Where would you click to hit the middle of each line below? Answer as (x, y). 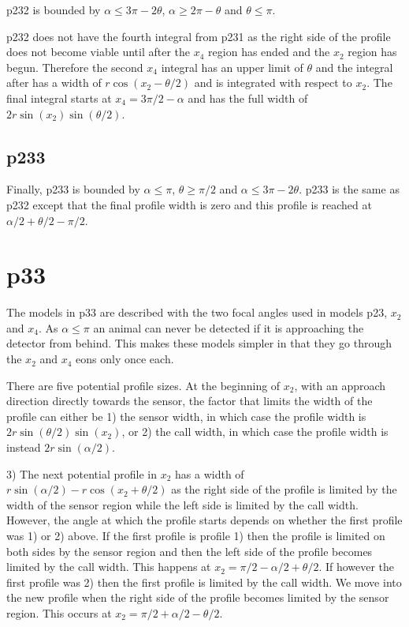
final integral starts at (59, 98)
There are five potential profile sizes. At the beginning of (143, 385)
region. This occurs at (59, 612)
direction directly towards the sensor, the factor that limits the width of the (190, 401)
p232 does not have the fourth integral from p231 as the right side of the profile (199, 36)
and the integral (354, 67)
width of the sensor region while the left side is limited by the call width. (182, 504)
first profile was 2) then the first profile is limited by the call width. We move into (204, 582)
